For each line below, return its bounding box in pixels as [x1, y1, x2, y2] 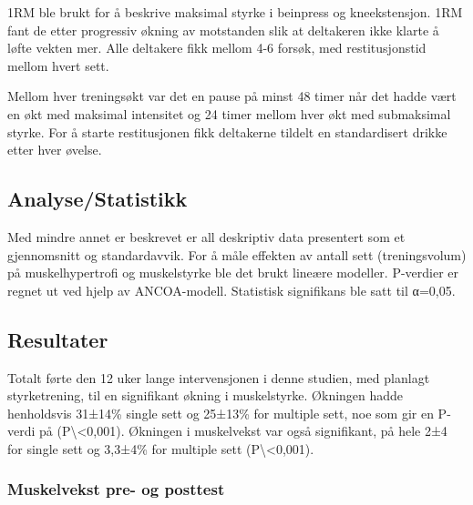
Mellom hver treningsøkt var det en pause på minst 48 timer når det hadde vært [7, 86, 457, 106]
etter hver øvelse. [7, 140, 102, 159]
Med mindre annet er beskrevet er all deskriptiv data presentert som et [7, 227, 406, 246]
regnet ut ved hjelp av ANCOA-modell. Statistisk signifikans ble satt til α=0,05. [7, 280, 456, 299]
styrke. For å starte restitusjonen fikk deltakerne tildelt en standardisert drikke [7, 122, 447, 141]
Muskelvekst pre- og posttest [7, 478, 225, 500]
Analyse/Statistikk [7, 185, 188, 213]
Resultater [7, 325, 108, 353]
